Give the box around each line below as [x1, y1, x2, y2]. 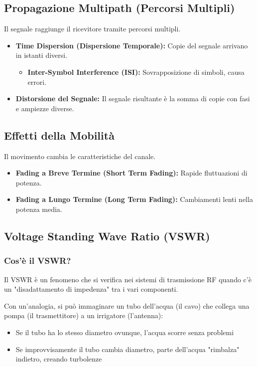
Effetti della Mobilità [4, 127, 115, 143]
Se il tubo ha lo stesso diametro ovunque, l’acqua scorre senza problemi [15, 327, 234, 337]
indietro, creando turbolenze [15, 354, 102, 364]
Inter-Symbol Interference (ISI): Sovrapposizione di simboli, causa [27, 66, 245, 77]
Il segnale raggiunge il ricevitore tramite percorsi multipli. [4, 23, 181, 34]
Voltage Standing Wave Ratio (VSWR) [4, 228, 210, 243]
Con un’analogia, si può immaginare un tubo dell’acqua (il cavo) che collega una [4, 300, 250, 311]
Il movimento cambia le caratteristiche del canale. [4, 151, 156, 161]
